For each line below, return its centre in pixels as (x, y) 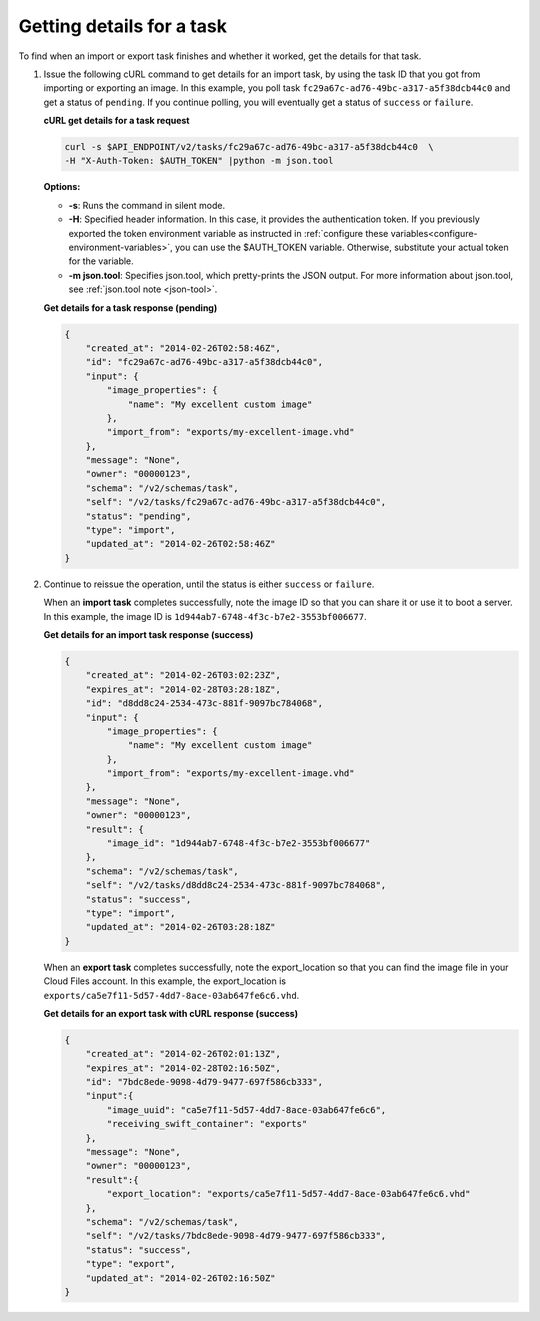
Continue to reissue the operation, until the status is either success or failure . (209, 584)
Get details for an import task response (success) (148, 634)
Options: (62, 187)
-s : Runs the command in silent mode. (146, 205)
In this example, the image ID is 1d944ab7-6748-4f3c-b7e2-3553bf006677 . (205, 616)
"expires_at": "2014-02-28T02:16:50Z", (183, 1068)
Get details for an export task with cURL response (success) (171, 1013)
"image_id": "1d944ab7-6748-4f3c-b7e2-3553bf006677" (238, 843)
